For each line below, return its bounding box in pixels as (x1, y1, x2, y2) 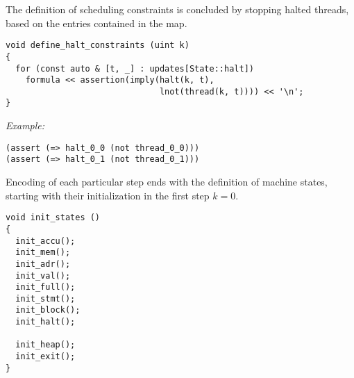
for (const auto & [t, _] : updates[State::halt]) (15, 63, 254, 74)
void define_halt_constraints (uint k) (6, 40, 189, 51)
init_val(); (15, 270, 71, 281)
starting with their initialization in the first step (6, 188, 210, 202)
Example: (6, 118, 45, 133)
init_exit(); (15, 352, 76, 362)
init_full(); (15, 282, 76, 293)
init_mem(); (15, 247, 71, 258)
